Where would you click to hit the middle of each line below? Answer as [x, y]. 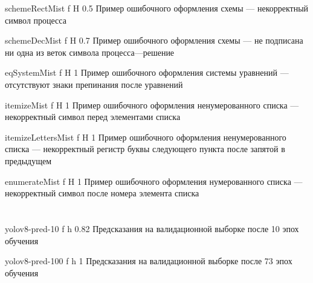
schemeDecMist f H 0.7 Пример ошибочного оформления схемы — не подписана [154, 40]
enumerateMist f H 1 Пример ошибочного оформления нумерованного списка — [154, 181]
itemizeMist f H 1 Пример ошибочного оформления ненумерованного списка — [152, 105]
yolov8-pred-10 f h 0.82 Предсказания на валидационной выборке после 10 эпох [152, 228]
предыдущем [28, 160]
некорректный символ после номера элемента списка [102, 193]
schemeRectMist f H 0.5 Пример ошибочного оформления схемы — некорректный [157, 8]
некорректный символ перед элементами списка [93, 117]
